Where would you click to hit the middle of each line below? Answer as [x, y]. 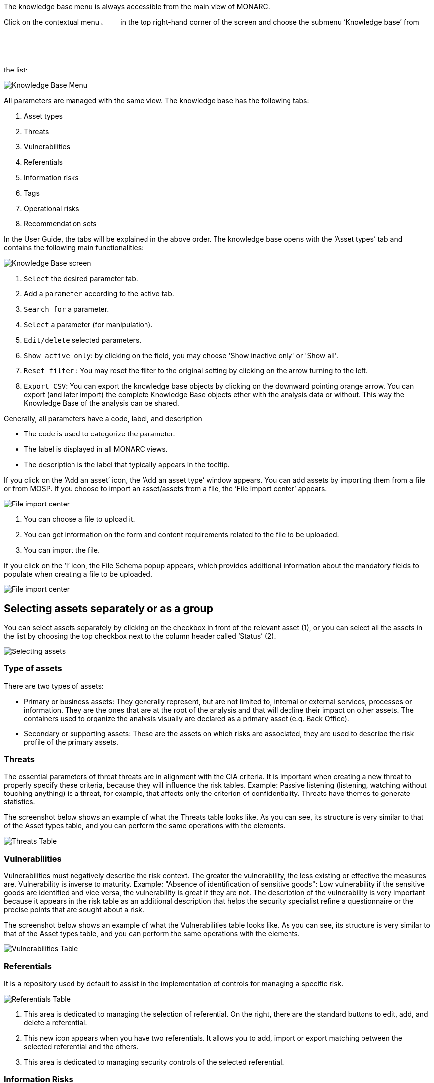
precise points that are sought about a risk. [74, 910]
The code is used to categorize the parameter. [100, 434]
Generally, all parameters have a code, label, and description [103, 419]
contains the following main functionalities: [74, 248]
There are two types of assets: [54, 686]
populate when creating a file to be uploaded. [78, 574]
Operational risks [52, 209]
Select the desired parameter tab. [81, 279]
